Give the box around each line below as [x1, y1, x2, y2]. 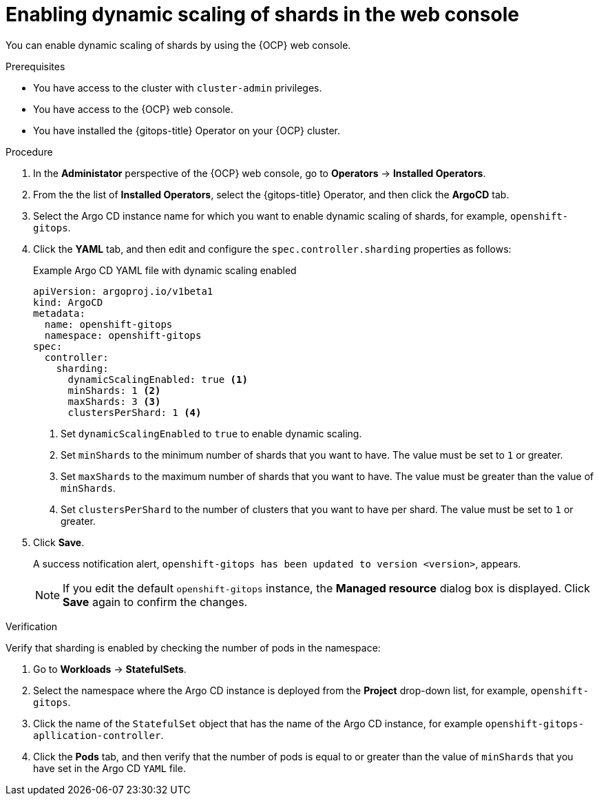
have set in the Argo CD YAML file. [33, 762, 186, 774]
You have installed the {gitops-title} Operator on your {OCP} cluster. [33, 124, 341, 136]
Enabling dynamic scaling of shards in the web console [6, 3, 519, 26]
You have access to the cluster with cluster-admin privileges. [33, 81, 322, 94]
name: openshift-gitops [44, 318, 173, 330]
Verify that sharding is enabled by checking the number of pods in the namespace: [6, 641, 381, 654]
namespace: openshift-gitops [44, 329, 202, 341]
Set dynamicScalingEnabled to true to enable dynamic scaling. [61, 427, 362, 439]
